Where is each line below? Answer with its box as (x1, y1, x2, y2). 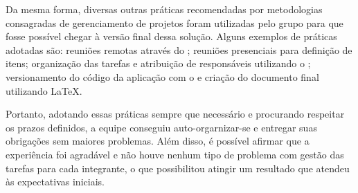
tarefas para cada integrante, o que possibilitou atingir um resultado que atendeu (6, 160, 350, 175)
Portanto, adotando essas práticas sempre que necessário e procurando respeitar (6, 107, 345, 121)
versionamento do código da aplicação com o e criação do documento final (6, 69, 319, 84)
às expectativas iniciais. (6, 174, 105, 189)
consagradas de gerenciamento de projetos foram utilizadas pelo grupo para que (6, 15, 343, 30)
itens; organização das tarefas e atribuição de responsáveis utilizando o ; (6, 56, 311, 71)
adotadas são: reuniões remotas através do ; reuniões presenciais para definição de (6, 42, 352, 57)
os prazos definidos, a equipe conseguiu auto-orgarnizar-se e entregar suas (6, 120, 317, 134)
